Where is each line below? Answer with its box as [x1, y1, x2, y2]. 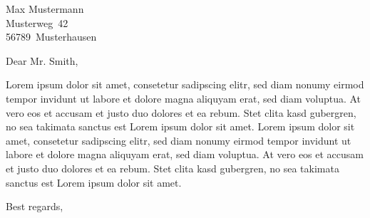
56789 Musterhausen [6, 29, 97, 44]
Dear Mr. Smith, [6, 53, 78, 68]
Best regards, [6, 199, 63, 214]
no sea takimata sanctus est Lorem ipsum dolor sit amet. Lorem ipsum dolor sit [6, 119, 355, 134]
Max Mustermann [6, 1, 84, 16]
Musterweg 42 [6, 15, 68, 30]
